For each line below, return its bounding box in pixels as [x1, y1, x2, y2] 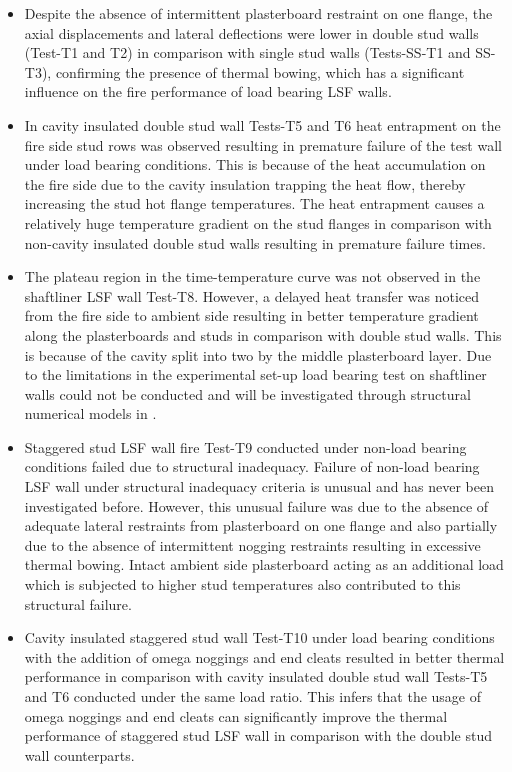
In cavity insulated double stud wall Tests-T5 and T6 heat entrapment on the [24, 114, 501, 135]
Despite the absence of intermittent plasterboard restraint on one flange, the [24, 3, 493, 23]
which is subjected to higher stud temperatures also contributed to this [24, 574, 461, 595]
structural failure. [24, 593, 132, 614]
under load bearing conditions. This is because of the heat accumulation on [24, 154, 486, 175]
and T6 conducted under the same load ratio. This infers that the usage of [24, 686, 481, 706]
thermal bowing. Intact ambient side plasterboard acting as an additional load [24, 554, 504, 575]
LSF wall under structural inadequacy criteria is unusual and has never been [24, 476, 494, 497]
